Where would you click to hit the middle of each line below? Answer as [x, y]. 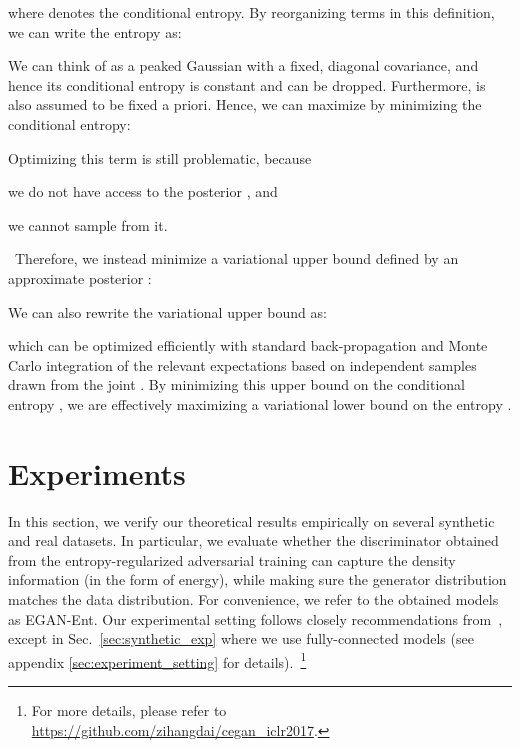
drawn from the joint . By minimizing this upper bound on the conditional [237, 384]
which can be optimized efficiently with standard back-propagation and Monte [248, 345]
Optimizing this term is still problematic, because [160, 157]
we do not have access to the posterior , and [143, 191]
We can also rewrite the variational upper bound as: [167, 311]
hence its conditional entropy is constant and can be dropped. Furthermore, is [247, 84]
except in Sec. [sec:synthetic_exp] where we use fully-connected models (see [241, 638]
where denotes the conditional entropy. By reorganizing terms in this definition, [251, 12]
